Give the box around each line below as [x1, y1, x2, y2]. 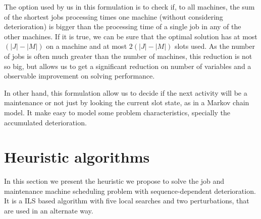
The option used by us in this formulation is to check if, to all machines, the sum [4, 2, 255, 12]
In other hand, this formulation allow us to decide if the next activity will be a [4, 87, 247, 98]
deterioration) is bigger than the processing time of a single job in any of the [4, 21, 241, 32]
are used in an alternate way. [4, 205, 93, 216]
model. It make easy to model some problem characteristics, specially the [4, 107, 231, 117]
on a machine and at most [46, 41, 127, 51]
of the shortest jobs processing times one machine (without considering [4, 11, 223, 22]
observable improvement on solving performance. [4, 70, 155, 81]
